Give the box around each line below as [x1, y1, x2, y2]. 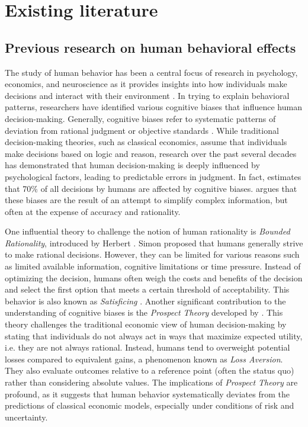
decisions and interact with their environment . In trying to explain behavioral [5, 89, 290, 101]
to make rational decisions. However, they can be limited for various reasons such [5, 248, 300, 261]
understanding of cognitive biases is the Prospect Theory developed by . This [5, 306, 283, 319]
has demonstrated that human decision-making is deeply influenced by [5, 159, 260, 171]
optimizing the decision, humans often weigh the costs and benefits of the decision [5, 271, 303, 284]
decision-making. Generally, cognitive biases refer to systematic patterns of [5, 112, 276, 124]
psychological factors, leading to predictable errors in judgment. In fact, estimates [5, 170, 301, 182]
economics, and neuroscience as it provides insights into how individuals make [5, 78, 287, 90]
